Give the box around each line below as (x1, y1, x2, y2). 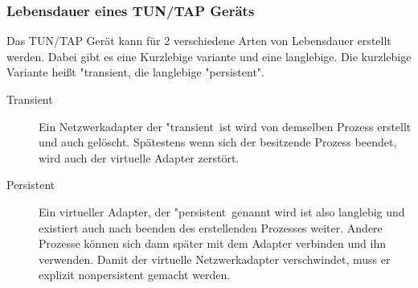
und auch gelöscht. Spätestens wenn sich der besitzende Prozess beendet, (39, 134, 397, 150)
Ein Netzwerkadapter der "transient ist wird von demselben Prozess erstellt (39, 117, 412, 134)
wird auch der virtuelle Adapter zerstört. (39, 149, 240, 166)
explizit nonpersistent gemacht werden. (39, 266, 231, 283)
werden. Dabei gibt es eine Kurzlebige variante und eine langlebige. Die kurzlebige (6, 47, 412, 64)
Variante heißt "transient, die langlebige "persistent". (6, 64, 264, 80)
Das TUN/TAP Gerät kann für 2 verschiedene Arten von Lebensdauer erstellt (6, 32, 391, 49)
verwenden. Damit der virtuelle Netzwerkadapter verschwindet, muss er (39, 250, 391, 267)
